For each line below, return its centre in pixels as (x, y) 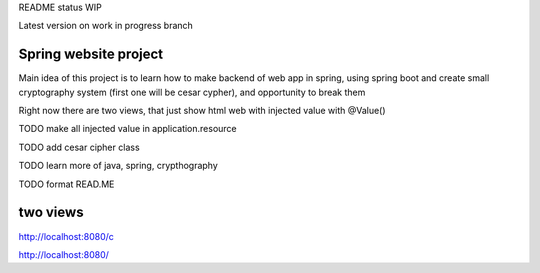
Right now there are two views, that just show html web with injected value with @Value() (202, 111)
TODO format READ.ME (66, 184)
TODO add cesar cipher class (79, 147)
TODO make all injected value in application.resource (127, 129)
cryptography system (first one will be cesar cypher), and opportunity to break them (192, 92)
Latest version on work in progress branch (106, 26)
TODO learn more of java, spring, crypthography (118, 166)
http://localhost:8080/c (66, 236)
